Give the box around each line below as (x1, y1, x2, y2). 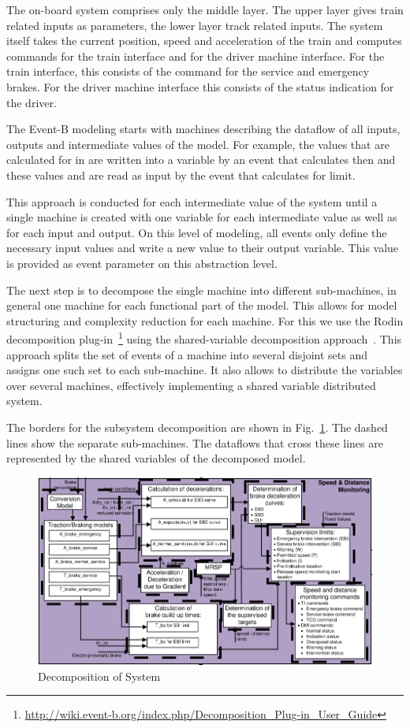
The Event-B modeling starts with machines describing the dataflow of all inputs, (6, 121, 401, 137)
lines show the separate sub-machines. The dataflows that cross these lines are (6, 434, 383, 451)
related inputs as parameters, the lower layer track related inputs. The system (6, 17, 383, 33)
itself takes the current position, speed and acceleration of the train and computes (6, 32, 402, 49)
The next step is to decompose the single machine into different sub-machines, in (6, 281, 397, 298)
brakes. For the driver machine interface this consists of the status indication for (6, 78, 394, 95)
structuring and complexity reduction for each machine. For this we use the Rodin (6, 312, 404, 329)
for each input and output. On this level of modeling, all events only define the (6, 224, 387, 240)
